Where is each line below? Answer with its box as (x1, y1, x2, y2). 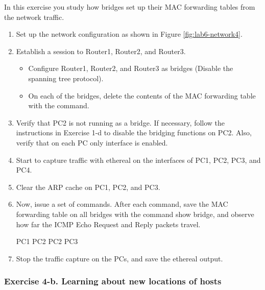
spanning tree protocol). (28, 72, 104, 83)
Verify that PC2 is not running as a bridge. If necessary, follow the (16, 117, 225, 128)
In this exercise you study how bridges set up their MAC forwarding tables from (4, 2, 255, 12)
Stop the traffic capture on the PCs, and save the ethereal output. (16, 253, 223, 263)
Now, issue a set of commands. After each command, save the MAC (16, 199, 228, 209)
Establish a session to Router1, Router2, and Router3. (16, 45, 186, 56)
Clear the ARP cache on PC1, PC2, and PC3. (16, 181, 160, 192)
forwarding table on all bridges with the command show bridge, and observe (16, 208, 254, 219)
